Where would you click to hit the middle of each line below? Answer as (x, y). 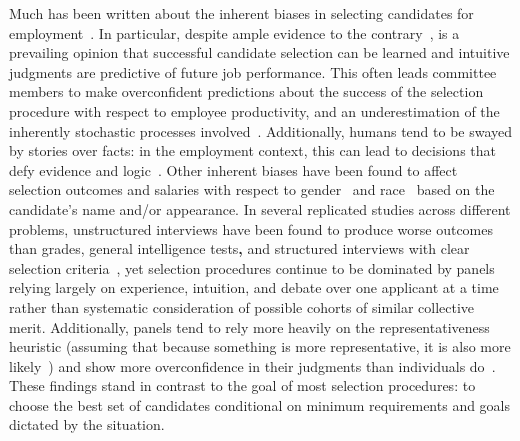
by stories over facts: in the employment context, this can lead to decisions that (252, 150)
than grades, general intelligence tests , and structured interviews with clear (239, 248)
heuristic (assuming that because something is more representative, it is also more (260, 346)
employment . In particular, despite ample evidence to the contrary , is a (234, 32)
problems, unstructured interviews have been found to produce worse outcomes (251, 228)
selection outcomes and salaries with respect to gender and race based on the (252, 189)
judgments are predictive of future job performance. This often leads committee (253, 71)
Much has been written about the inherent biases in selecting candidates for (241, 13)
